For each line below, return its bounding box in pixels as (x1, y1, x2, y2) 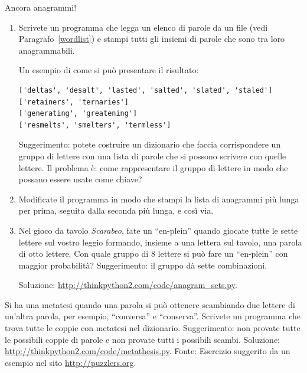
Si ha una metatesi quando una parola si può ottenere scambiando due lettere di (5, 298, 295, 310)
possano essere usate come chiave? (18, 173, 142, 185)
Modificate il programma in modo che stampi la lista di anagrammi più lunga (18, 192, 299, 205)
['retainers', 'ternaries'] (18, 97, 129, 106)
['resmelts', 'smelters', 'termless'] (18, 120, 171, 129)
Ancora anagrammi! (5, 1, 77, 13)
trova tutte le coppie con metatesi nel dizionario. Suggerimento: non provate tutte (5, 322, 301, 334)
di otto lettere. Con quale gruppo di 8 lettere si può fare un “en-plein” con (18, 247, 288, 260)
